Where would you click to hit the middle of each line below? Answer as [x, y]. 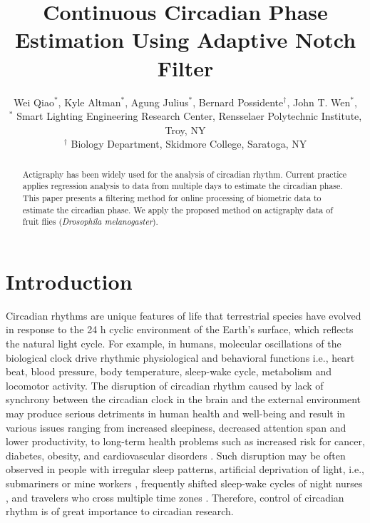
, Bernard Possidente [238, 102]
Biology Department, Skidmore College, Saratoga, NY [189, 144]
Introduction [69, 281]
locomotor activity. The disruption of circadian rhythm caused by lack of [165, 385]
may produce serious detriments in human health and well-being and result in [176, 413]
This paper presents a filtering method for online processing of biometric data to [172, 197]
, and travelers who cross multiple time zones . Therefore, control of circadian [175, 497]
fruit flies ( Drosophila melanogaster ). [90, 222]
